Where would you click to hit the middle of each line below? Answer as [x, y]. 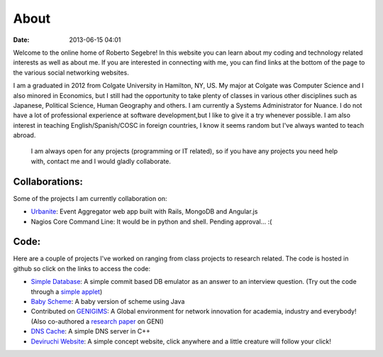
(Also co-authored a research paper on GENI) [98, 321]
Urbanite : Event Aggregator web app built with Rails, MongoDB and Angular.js [144, 212]
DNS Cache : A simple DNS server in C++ [90, 331]
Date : [21, 40]
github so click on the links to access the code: [82, 268]
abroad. [24, 136]
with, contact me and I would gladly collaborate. [101, 161]
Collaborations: [48, 181]
